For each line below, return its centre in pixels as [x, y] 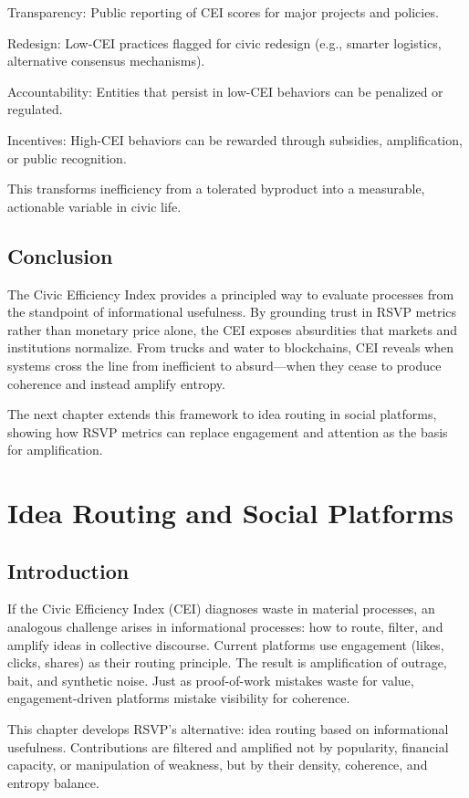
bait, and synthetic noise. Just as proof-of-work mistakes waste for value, [211, 680]
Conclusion [60, 255]
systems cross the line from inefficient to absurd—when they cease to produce [224, 365]
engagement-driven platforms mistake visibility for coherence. [179, 698]
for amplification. [55, 450]
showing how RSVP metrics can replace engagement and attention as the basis [228, 431]
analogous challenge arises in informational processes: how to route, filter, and [225, 627]
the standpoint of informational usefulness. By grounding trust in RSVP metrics [232, 312]
